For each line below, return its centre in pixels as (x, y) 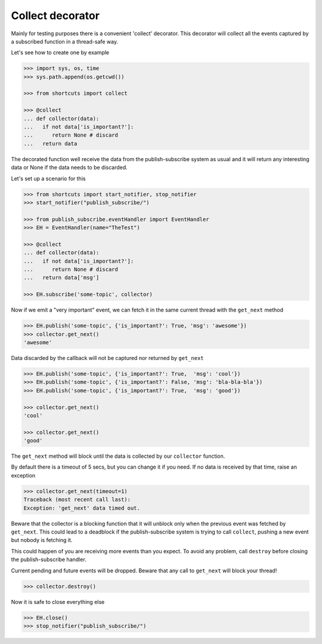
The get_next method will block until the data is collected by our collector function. (118, 456)
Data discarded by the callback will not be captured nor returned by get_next (107, 358)
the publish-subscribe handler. (49, 560)
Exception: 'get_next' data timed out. (82, 508)
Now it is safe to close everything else (58, 602)
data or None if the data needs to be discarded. (69, 168)
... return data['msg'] (61, 278)
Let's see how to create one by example (60, 53)
